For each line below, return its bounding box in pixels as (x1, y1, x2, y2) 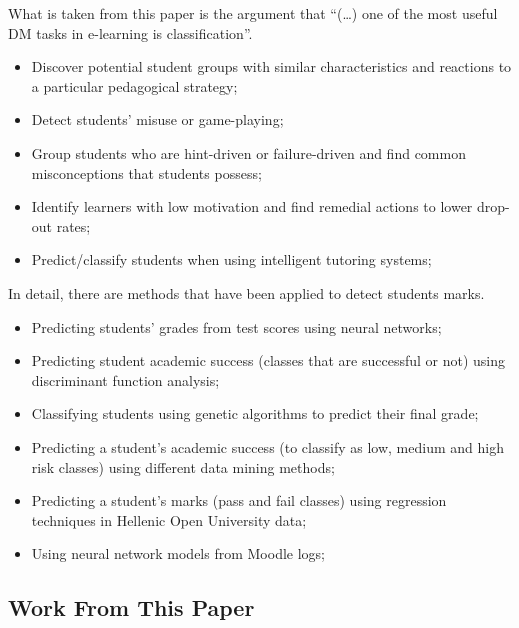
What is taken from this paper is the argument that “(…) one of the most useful (8, 3, 498, 23)
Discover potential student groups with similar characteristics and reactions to (31, 56, 512, 77)
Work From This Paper (8, 592, 255, 623)
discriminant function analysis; (31, 369, 220, 390)
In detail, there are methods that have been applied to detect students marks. (8, 282, 485, 303)
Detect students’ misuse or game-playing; (31, 109, 284, 130)
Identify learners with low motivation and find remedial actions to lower (31, 196, 473, 217)
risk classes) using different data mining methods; (31, 456, 335, 477)
